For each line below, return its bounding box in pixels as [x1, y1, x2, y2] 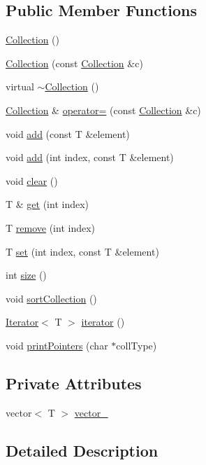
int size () [6, 268, 47, 282]
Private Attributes [6, 372, 142, 394]
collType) [116, 338, 157, 352]
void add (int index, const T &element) [6, 150, 174, 165]
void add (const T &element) [6, 126, 130, 141]
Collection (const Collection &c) [6, 55, 143, 70]
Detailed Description [6, 439, 159, 461]
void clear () [6, 173, 58, 188]
